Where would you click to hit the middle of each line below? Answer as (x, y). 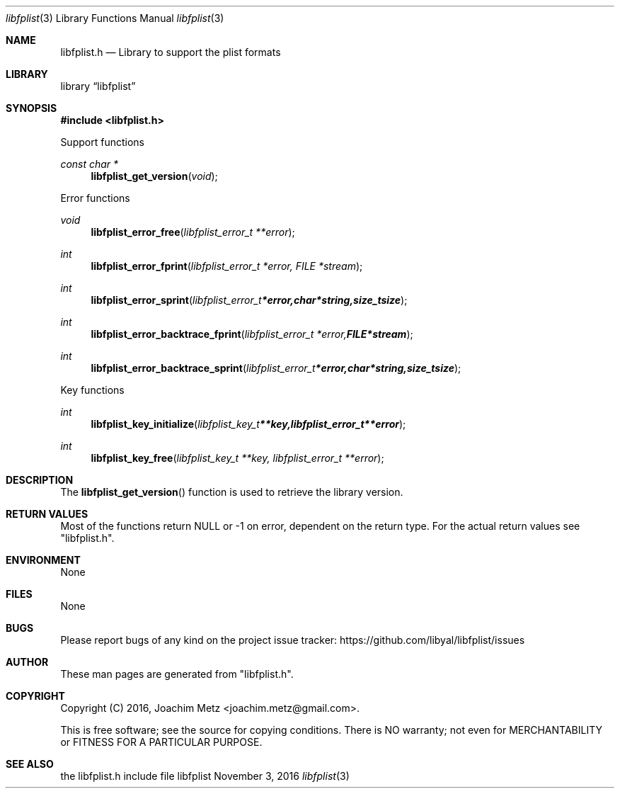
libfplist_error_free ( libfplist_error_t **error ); (193, 232)
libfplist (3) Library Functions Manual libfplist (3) (115, 18)
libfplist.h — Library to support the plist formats (171, 52)
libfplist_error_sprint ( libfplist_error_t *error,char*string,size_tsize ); (249, 300)
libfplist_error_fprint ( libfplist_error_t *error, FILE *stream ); (227, 266)
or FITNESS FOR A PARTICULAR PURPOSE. (161, 742)
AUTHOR (27, 662)
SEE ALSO (30, 764)
